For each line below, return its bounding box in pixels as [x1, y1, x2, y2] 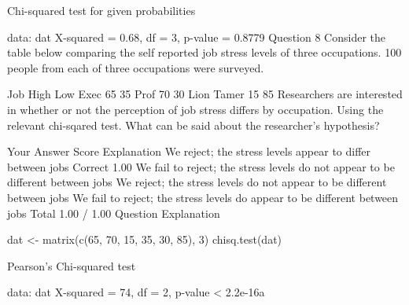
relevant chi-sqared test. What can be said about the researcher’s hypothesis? [7, 116, 380, 133]
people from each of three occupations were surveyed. [7, 59, 264, 75]
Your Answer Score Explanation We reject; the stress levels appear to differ [7, 143, 371, 160]
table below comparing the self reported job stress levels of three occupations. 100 [7, 44, 402, 61]
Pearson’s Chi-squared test [7, 257, 136, 274]
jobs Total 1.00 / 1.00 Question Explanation [7, 204, 220, 221]
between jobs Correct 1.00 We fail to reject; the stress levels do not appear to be [7, 158, 395, 175]
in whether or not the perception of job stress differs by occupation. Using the [7, 101, 384, 117]
